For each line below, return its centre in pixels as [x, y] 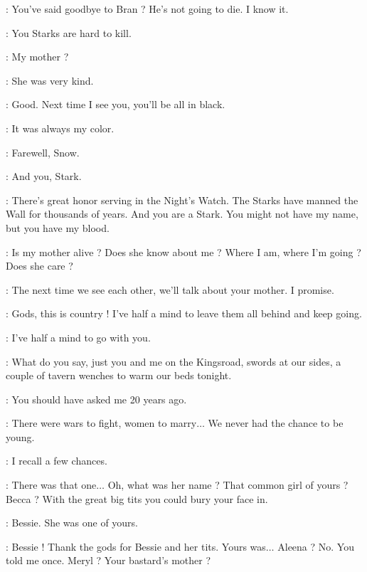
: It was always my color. [60, 128]
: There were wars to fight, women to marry [101, 423]
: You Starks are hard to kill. [69, 32]
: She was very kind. [50, 80]
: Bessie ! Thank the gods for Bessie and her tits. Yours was [136, 546]
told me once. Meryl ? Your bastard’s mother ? [108, 560]
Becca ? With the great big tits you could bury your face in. [137, 498]
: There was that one [51, 485]
